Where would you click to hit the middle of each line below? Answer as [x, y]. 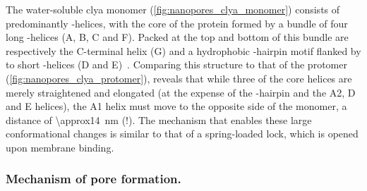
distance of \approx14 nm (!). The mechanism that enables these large [159, 119]
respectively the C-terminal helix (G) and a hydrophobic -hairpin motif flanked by [183, 50]
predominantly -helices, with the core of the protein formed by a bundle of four [177, 23]
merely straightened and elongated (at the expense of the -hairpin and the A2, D [181, 92]
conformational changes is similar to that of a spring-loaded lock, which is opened [182, 134]
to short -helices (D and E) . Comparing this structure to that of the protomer [176, 64]
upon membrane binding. [60, 147]
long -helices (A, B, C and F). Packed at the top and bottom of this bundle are [177, 37]
